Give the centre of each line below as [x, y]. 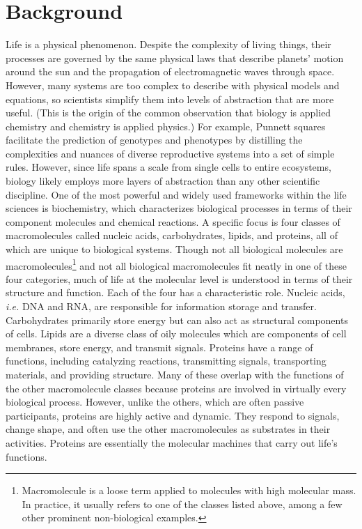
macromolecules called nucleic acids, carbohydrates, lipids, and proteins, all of [172, 235]
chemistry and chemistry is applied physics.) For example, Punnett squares [166, 126]
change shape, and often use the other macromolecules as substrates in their [168, 429]
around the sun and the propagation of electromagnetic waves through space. [170, 71]
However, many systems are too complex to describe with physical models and [173, 85]
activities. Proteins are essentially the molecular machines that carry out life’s [172, 443]
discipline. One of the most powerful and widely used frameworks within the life [176, 194]
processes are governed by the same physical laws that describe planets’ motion [175, 58]
